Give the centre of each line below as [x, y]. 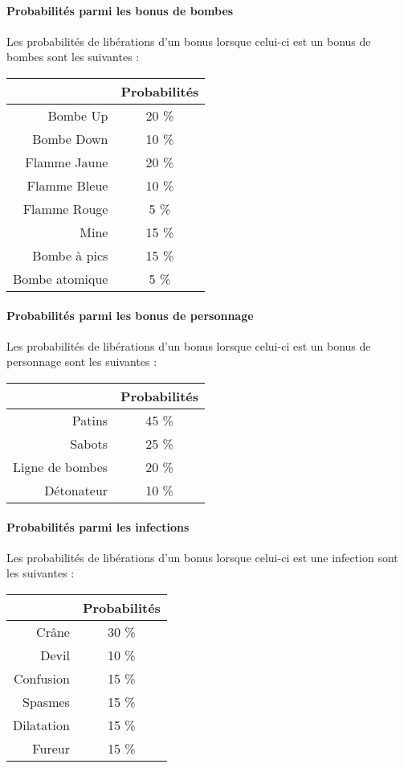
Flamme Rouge [65, 208]
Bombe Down [70, 138]
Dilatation [41, 725]
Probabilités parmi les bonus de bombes [120, 10]
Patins [90, 420]
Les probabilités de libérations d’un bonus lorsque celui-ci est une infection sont [202, 557]
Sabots [89, 443]
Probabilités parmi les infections [98, 526]
